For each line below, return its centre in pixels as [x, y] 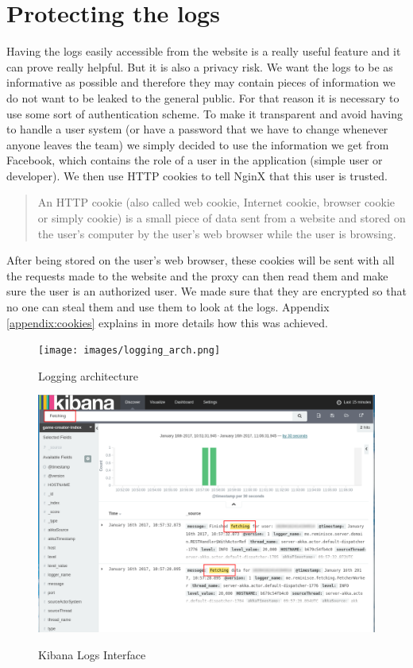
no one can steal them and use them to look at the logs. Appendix [168, 307]
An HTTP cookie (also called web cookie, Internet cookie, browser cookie [216, 202]
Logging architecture [88, 375]
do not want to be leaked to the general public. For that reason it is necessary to [203, 97]
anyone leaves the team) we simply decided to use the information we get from [198, 144]
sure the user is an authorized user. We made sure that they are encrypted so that [206, 291]
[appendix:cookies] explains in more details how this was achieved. [167, 322]
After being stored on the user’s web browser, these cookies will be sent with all [201, 260]
